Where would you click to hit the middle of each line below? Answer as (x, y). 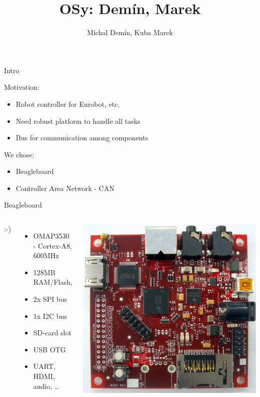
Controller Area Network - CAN (65, 188)
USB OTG (49, 349)
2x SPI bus (50, 299)
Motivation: (22, 87)
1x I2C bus (50, 316)
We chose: (19, 154)
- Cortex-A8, (52, 245)
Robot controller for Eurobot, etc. (68, 104)
